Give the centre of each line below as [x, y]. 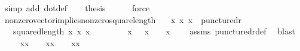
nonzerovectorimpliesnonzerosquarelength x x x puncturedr [123, 19]
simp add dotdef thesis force [77, 8]
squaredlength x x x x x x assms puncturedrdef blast [154, 31]
